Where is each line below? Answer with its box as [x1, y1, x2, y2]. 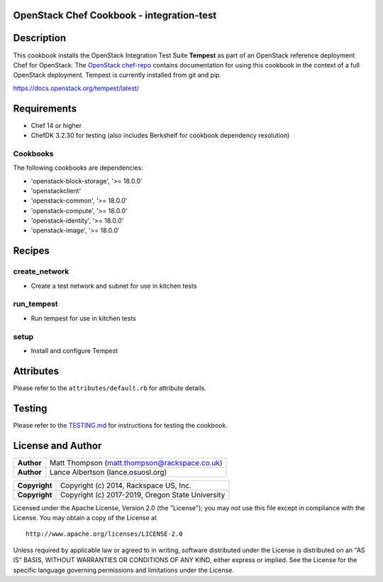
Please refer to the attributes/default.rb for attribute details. [13, 384, 207, 392]
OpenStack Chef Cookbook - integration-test [13, 9, 217, 21]
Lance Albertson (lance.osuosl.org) [50, 467, 167, 477]
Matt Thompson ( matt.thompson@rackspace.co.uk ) [50, 458, 223, 468]
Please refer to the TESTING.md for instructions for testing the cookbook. [13, 421, 228, 429]
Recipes [13, 245, 50, 257]
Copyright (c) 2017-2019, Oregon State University [60, 490, 226, 500]
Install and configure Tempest [30, 346, 118, 355]
